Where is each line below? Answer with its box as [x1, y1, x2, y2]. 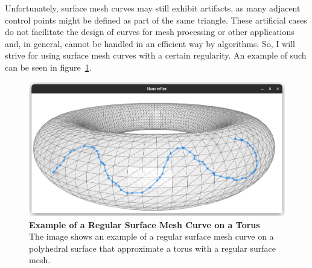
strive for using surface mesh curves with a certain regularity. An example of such [5, 49, 307, 62]
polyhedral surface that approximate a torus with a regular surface [29, 241, 276, 254]
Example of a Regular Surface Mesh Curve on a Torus [29, 218, 260, 231]
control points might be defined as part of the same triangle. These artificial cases [5, 13, 307, 26]
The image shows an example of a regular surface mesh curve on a [29, 230, 274, 243]
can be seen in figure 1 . [5, 60, 92, 73]
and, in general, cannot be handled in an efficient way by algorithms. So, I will [5, 37, 295, 49]
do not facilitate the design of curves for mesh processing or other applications [5, 25, 294, 38]
